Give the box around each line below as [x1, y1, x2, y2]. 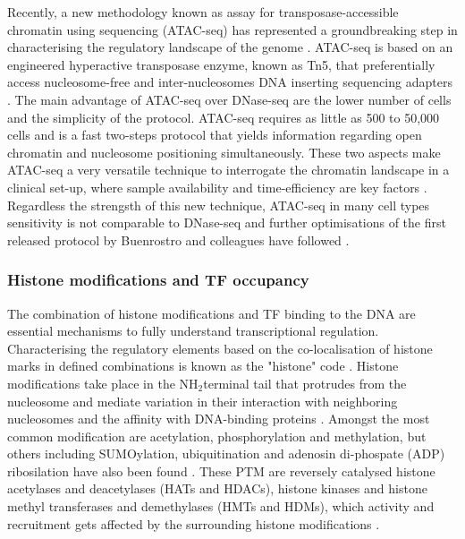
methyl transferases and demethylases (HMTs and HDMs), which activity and [7, 497, 435, 516]
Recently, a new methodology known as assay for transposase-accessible [7, 3, 399, 21]
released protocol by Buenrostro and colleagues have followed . [7, 230, 350, 249]
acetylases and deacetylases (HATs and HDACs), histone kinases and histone [7, 479, 427, 498]
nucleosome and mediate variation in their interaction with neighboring [7, 391, 398, 410]
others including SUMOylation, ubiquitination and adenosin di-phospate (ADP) [7, 444, 445, 463]
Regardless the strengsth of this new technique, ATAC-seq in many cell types [7, 195, 430, 214]
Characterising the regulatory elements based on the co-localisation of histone [7, 338, 433, 357]
